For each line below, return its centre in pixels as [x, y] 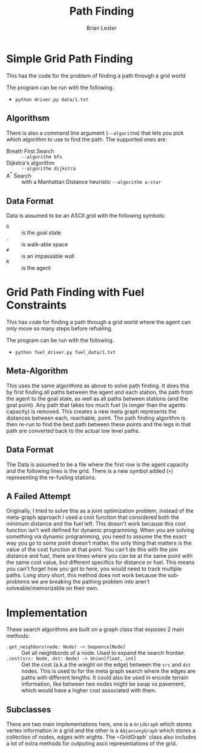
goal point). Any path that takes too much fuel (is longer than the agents [96, 405]
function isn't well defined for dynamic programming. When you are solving [100, 530]
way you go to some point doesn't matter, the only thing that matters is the [99, 543]
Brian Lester [102, 28]
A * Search [19, 175]
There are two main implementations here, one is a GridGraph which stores [99, 724]
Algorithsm [28, 119]
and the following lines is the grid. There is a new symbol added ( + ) [90, 470]
